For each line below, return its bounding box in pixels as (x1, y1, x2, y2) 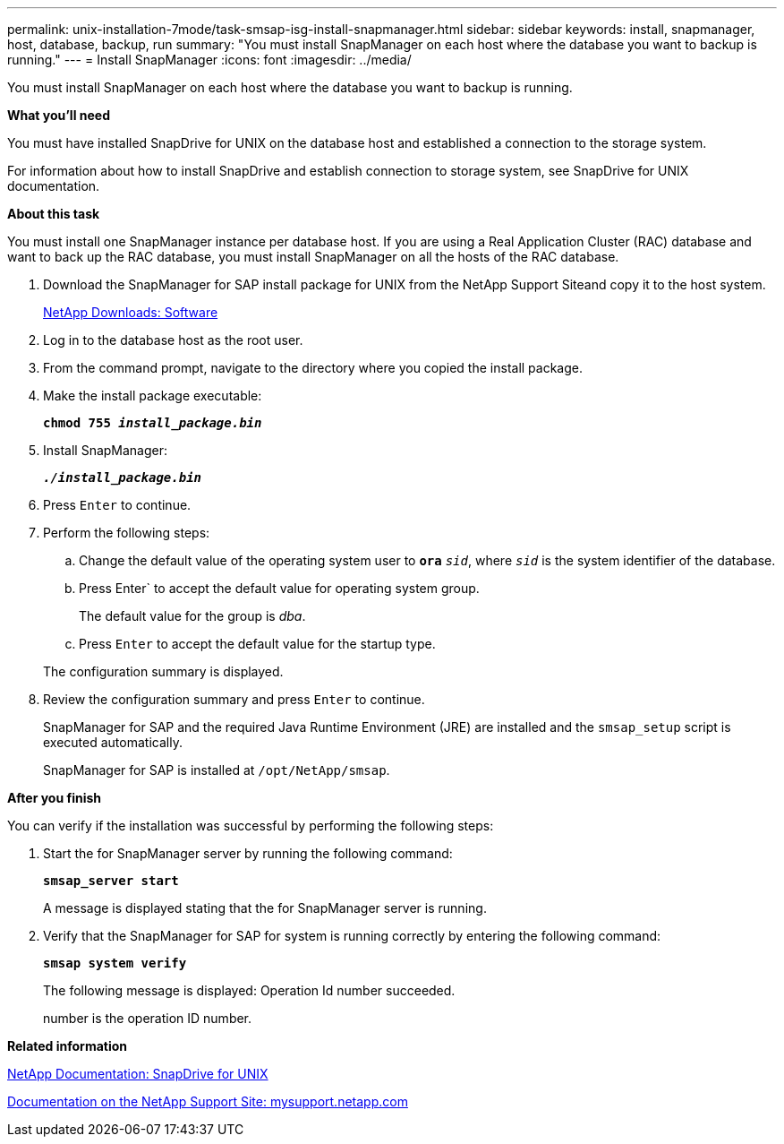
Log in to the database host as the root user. (43, 332, 303, 348)
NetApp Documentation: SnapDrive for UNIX (7, 1066, 268, 1081)
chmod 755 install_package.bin (43, 416, 262, 430)
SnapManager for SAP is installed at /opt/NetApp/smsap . (43, 762, 390, 778)
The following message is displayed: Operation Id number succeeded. (43, 983, 456, 998)
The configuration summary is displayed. (43, 664, 284, 679)
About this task (7, 206, 100, 221)
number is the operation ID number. (43, 1011, 252, 1026)
